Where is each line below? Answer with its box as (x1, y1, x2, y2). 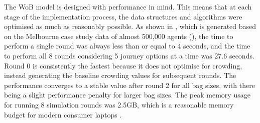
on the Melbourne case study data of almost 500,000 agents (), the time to (4, 30, 233, 41)
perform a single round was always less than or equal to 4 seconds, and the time (4, 40, 250, 51)
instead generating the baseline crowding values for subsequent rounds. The (4, 70, 236, 80)
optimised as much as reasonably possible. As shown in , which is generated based (4, 21, 256, 31)
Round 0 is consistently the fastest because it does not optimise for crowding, (4, 60, 242, 70)
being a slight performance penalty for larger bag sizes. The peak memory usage (4, 89, 250, 100)
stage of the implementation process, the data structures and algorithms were (4, 11, 242, 21)
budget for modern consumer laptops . (4, 109, 122, 119)
